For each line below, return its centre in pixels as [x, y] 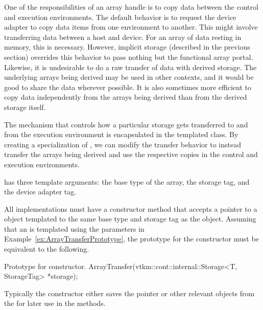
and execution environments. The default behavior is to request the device [120, 17]
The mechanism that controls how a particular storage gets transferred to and [126, 124]
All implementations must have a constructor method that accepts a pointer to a [131, 208]
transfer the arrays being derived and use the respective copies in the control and [131, 154]
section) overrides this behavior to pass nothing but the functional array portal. [129, 57]
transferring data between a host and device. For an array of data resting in [123, 37]
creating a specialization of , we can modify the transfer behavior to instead [123, 144]
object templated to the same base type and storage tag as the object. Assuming [130, 219]
